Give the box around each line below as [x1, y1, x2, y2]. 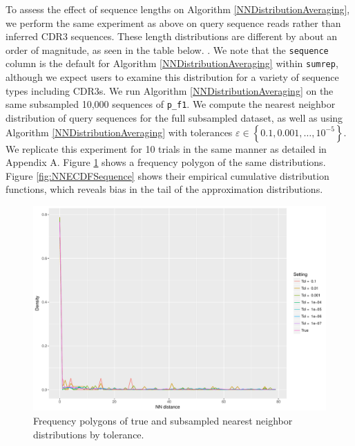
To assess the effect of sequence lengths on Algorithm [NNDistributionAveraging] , [6, 2, 350, 16]
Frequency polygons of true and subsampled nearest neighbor [33, 413, 293, 427]
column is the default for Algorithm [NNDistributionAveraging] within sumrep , [6, 56, 338, 71]
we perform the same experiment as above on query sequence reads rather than [6, 15, 341, 30]
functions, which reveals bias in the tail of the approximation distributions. [6, 182, 323, 196]
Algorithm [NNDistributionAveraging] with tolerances [6, 124, 233, 139]
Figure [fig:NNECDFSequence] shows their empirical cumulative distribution [6, 168, 329, 183]
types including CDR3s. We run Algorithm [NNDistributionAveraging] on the [6, 83, 334, 97]
